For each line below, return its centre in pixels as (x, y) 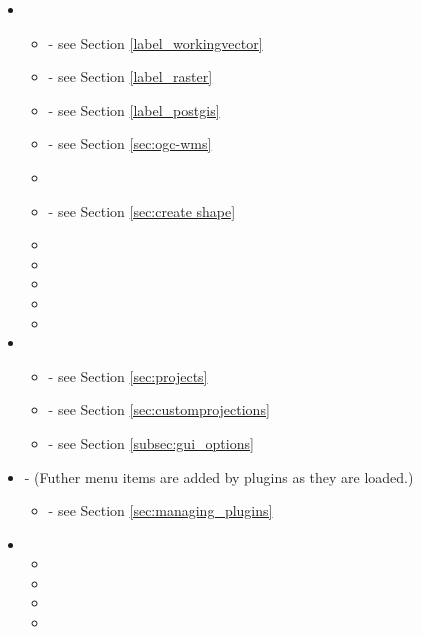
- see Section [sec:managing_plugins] (160, 510)
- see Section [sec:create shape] (142, 210)
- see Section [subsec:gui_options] (151, 442)
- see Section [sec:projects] (128, 375)
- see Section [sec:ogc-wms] (130, 143)
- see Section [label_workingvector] (155, 42)
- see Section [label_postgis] (134, 109)
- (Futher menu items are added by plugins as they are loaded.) (219, 476)
